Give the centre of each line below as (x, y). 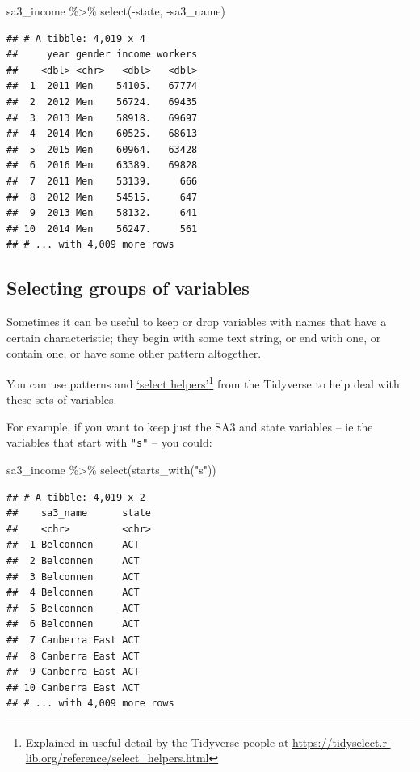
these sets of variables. (62, 399)
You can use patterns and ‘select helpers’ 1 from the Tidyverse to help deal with (203, 382)
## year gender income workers (102, 55)
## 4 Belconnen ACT (73, 593)
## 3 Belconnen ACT (73, 577)
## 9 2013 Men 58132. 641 (102, 213)
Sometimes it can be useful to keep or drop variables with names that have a (197, 322)
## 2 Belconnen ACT (73, 560)
